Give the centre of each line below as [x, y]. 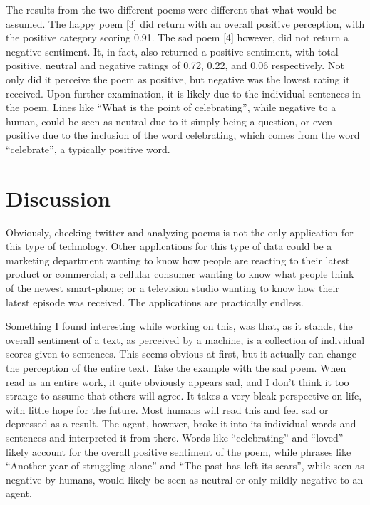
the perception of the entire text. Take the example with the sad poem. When [176, 368]
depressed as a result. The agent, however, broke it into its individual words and [181, 423]
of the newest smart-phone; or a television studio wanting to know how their [173, 288]
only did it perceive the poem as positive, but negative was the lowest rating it [178, 79]
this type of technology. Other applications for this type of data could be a [169, 246]
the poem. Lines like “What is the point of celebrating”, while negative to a [171, 107]
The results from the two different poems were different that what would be [171, 9]
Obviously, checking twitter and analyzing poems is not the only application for [180, 232]
